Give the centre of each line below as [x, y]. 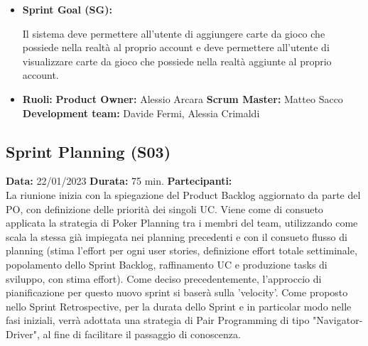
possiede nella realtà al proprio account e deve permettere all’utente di [176, 47]
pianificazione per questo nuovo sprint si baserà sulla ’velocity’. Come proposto [177, 292]
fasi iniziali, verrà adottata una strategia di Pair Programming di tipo [158, 320]
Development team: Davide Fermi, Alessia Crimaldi [141, 113]
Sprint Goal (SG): [67, 9]
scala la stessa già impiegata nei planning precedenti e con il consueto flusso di [177, 236]
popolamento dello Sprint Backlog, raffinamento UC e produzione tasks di [167, 264]
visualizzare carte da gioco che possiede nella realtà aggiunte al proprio [177, 61]
